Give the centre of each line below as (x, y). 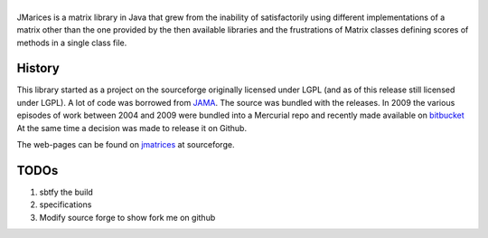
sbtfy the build (66, 192)
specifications (66, 205)
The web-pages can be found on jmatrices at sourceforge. (126, 144)
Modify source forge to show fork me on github (127, 217)
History (38, 68)
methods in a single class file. (72, 43)
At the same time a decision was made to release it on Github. (132, 128)
